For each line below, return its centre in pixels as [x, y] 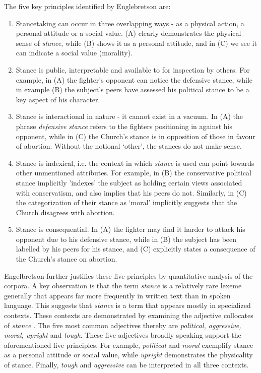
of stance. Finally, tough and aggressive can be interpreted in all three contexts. [126, 364]
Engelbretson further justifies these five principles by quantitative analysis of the [128, 275]
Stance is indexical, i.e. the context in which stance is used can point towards [135, 163]
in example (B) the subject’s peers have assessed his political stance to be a [133, 89]
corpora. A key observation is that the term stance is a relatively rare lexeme [123, 286]
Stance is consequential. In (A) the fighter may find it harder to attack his [130, 229]
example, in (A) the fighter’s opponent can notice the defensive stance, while [134, 79]
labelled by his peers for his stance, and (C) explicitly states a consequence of [136, 249]
